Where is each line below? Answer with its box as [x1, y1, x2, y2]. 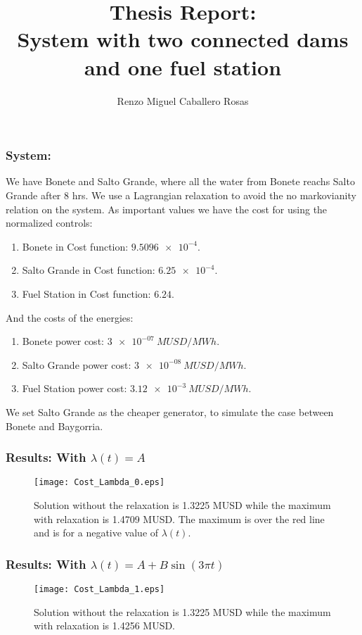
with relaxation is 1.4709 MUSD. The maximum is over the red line [34, 511, 325, 526]
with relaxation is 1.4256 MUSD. [34, 618, 175, 633]
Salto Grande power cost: [22, 357, 131, 372]
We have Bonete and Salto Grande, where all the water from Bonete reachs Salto [6, 174, 355, 189]
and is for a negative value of [34, 525, 159, 540]
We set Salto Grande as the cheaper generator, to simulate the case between [6, 404, 334, 419]
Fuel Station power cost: [22, 381, 127, 396]
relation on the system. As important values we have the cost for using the [6, 201, 328, 216]
